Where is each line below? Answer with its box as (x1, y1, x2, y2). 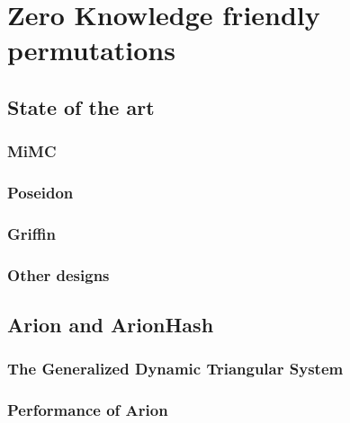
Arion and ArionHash (7, 311, 214, 339)
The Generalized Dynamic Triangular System (7, 357, 344, 380)
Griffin (7, 222, 56, 244)
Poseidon (7, 181, 74, 204)
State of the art (7, 93, 155, 120)
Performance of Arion (7, 399, 168, 421)
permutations (7, 31, 175, 68)
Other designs (7, 263, 110, 286)
